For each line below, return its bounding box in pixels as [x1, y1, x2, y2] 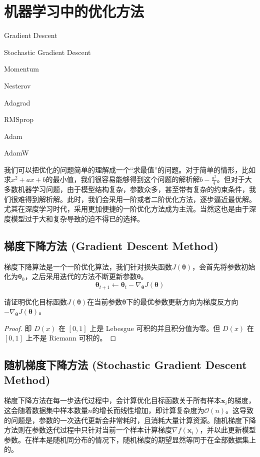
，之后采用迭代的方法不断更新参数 [24, 271, 137, 281]
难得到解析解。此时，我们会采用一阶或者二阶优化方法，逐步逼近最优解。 [17, 193, 256, 204]
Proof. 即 [4, 322, 32, 333]
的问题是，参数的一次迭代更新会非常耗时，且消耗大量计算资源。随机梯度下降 [4, 414, 256, 425]
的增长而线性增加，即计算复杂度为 [92, 405, 204, 415]
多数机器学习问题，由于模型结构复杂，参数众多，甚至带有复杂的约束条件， [4, 184, 249, 194]
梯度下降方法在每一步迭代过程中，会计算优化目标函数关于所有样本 [4, 395, 221, 405]
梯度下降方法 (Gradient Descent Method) [4, 238, 218, 253]
